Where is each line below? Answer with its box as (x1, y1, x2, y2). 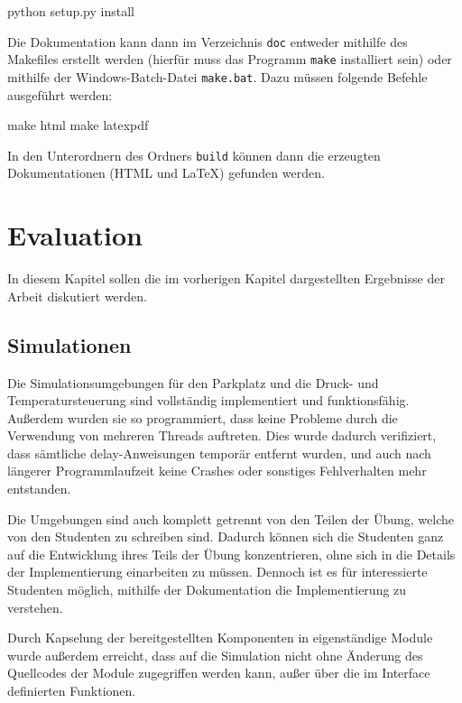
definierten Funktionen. (7, 681, 136, 700)
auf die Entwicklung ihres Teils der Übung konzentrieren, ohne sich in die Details (7, 544, 456, 563)
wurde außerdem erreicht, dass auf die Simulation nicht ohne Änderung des (7, 645, 423, 664)
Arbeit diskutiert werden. (7, 286, 147, 305)
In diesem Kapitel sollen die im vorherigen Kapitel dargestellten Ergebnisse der (7, 269, 445, 288)
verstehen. (7, 597, 63, 616)
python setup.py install (7, 2, 134, 20)
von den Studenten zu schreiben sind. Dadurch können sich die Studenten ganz (7, 527, 444, 546)
